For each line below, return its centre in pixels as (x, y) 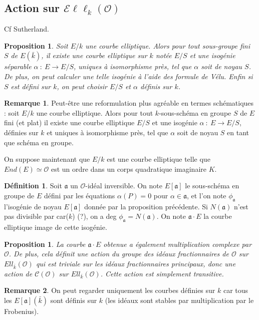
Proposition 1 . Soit (36, 45)
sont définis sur (74, 300)
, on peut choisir (82, 86)
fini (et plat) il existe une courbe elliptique (69, 122)
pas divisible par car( (36, 216)
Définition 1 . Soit (33, 186)
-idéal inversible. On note (124, 186)
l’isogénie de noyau (33, 206)
